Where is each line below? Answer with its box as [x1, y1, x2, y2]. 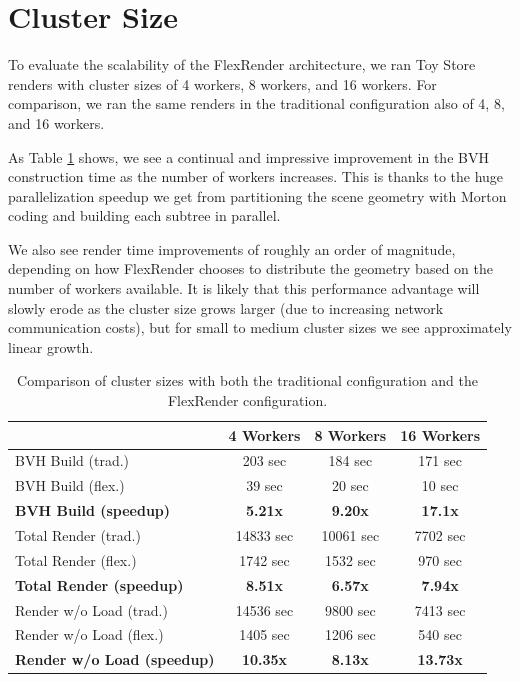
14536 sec [235, 599, 294, 620]
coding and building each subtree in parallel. [8, 205, 281, 226]
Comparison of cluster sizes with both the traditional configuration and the [17, 370, 479, 391]
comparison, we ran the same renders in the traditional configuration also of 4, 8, [8, 93, 505, 114]
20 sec [331, 475, 369, 496]
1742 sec [239, 549, 290, 570]
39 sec [246, 475, 283, 496]
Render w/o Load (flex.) [15, 624, 164, 645]
